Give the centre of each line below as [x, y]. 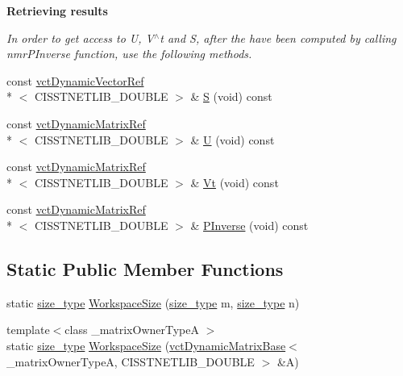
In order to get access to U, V [80, 38]
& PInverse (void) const [249, 225]
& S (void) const [231, 96]
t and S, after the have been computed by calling [278, 38]
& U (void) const [233, 139]
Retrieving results [57, 10]
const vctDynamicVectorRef [75, 80]
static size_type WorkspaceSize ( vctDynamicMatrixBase [146, 345]
